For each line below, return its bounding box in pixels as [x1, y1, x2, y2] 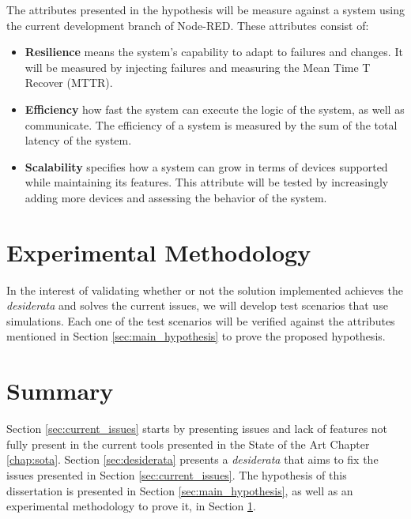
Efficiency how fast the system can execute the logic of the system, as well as [25, 100, 405, 117]
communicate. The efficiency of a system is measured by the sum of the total [25, 116, 398, 133]
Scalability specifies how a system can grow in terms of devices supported [25, 158, 388, 175]
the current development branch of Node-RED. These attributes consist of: [6, 17, 369, 33]
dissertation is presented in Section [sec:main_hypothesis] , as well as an [6, 482, 353, 498]
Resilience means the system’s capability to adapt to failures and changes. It [25, 43, 403, 60]
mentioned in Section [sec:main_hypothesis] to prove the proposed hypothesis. [6, 328, 386, 344]
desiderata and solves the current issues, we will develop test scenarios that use [6, 297, 388, 314]
